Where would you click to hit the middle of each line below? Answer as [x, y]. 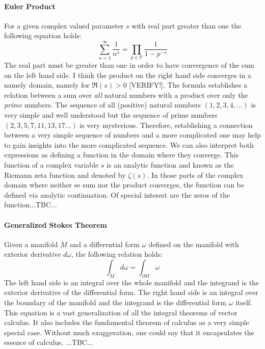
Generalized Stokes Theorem [56, 224]
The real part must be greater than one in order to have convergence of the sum [129, 65]
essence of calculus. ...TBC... [49, 342]
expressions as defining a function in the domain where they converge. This [122, 155]
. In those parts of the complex [195, 174]
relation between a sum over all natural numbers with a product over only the [126, 95]
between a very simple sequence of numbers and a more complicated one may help [132, 135]
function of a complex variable [51, 165]
